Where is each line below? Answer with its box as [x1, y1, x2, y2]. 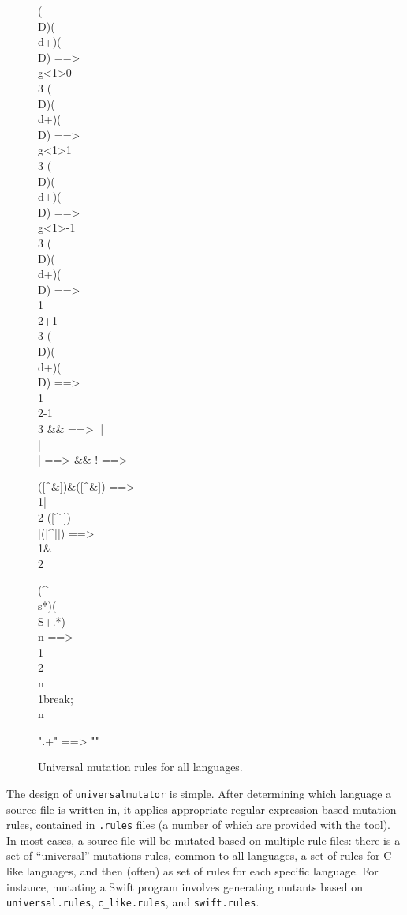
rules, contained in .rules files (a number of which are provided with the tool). [6, 816, 391, 833]
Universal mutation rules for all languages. [38, 759, 243, 775]
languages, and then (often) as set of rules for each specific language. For [26, 863, 379, 879]
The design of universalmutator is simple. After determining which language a [6, 785, 392, 801]
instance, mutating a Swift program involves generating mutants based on [6, 878, 363, 894]
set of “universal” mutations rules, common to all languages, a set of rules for [6, 847, 380, 864]
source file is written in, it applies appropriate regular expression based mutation [6, 800, 397, 817]
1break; [38, 690, 73, 706]
